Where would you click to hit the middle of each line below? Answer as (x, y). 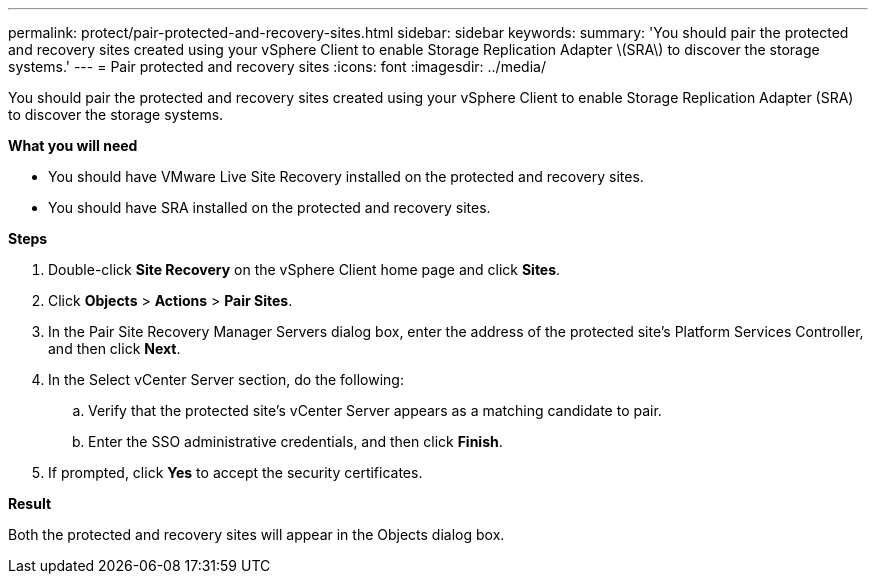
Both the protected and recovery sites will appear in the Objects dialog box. (256, 534)
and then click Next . (114, 348)
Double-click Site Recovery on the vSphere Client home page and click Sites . (304, 269)
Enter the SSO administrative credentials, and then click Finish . (295, 441)
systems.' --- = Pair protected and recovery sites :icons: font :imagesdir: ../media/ (277, 66)
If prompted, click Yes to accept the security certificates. (235, 472)
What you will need (73, 145)
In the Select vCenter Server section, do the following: (226, 379)
